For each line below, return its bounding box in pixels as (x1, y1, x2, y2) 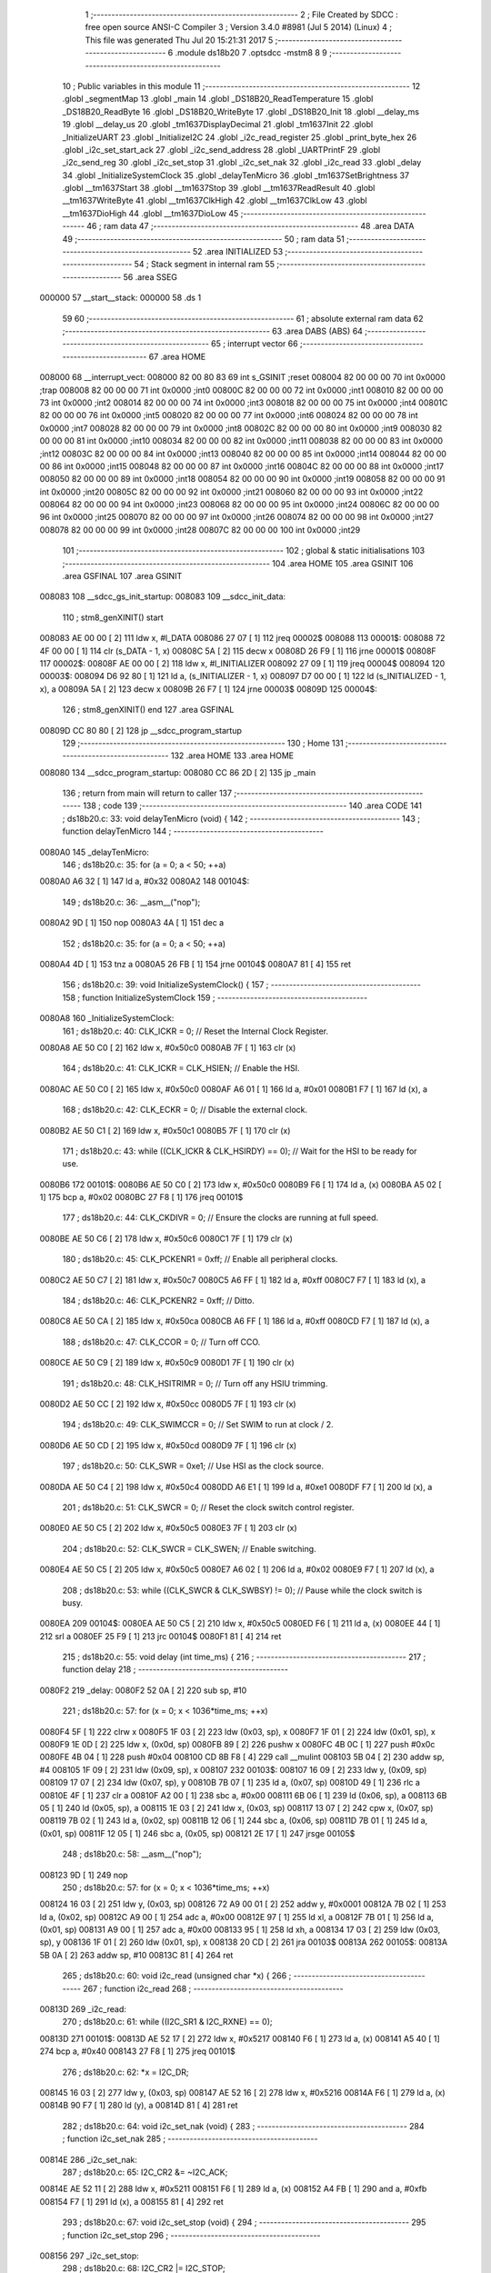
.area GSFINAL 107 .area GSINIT (62, 571, 183, 582)
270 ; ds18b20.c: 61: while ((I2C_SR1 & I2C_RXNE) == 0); (62, 2017, 273, 2028)
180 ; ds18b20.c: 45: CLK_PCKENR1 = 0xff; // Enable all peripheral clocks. (62, 1254, 338, 1265)
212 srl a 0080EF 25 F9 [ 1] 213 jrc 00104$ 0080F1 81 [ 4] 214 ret (39, 1630, 282, 1641)
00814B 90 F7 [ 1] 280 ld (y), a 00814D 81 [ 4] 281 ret (39, 2100, 238, 2111)
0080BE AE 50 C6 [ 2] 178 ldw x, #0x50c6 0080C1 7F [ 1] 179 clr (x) (39, 1233, 293, 1244)
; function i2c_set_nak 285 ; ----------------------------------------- (62, 2133, 318, 2145)
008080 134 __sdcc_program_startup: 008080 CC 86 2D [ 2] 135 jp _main (39, 766, 316, 777)
